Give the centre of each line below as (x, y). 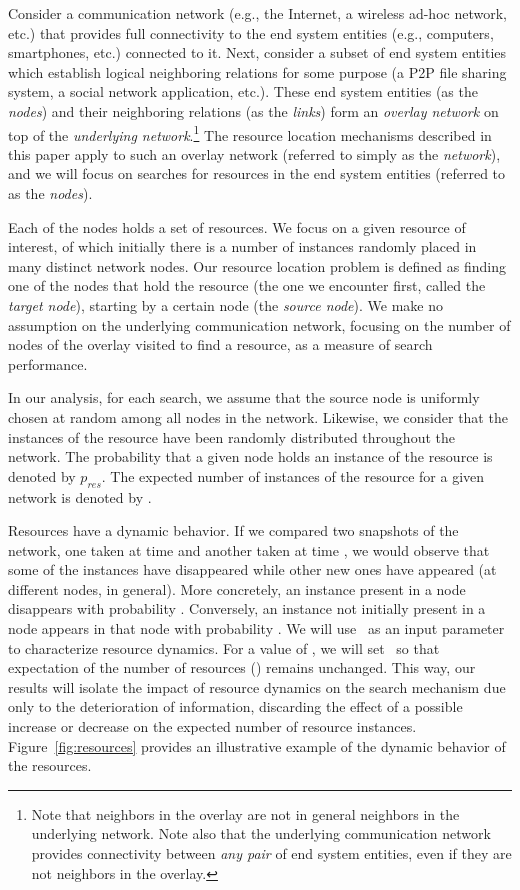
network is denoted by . (80, 496)
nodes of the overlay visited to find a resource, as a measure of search (220, 344)
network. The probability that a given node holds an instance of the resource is (250, 456)
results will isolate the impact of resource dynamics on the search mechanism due (257, 686)
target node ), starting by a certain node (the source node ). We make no (225, 304)
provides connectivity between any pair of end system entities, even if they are (271, 853)
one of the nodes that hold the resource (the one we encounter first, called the (247, 285)
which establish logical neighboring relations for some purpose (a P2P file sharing (257, 71)
